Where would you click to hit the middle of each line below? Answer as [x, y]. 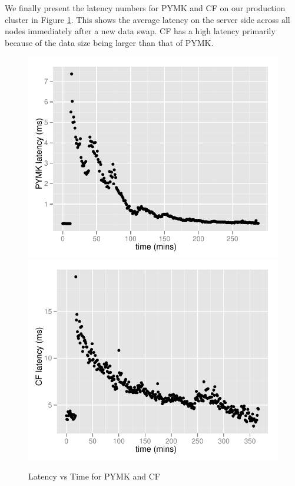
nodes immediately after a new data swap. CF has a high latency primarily [140, 31]
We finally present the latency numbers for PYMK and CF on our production [145, 8]
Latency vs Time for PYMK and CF [94, 476]
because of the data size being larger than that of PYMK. [109, 42]
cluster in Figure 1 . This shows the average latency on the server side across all [147, 19]
